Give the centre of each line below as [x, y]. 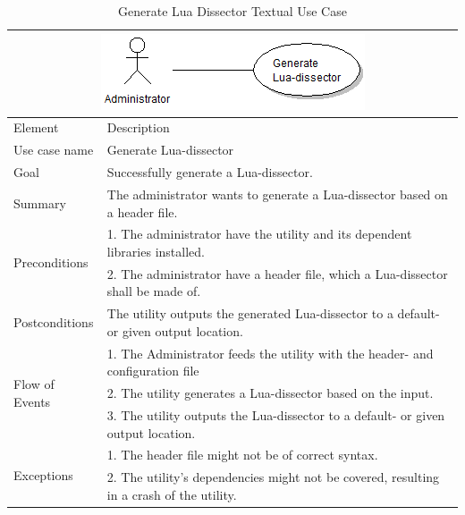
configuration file [153, 371]
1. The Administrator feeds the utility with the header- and [270, 353]
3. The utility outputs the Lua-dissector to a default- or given [276, 415]
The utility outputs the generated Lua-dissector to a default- [273, 313]
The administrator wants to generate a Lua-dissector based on [277, 194]
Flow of [34, 384]
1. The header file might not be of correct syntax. [242, 455]
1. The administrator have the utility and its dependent [259, 234]
